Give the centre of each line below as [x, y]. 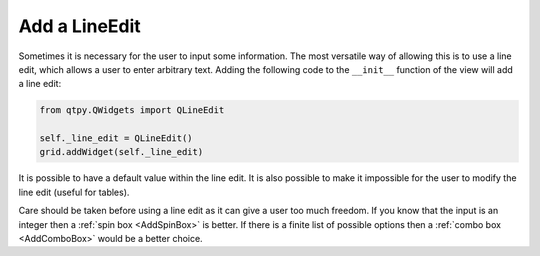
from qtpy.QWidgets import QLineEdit [132, 110]
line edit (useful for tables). [74, 192]
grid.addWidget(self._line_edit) [121, 152]
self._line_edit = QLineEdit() [116, 138]
